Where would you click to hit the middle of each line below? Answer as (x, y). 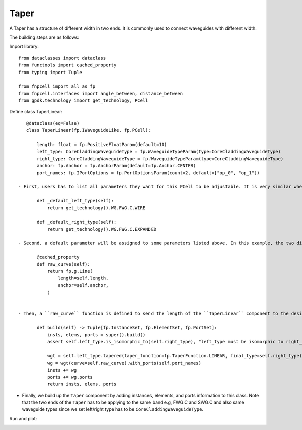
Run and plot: (23, 418)
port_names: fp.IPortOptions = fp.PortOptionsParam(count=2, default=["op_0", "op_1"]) (148, 173)
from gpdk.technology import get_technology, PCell (83, 100)
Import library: (24, 47)
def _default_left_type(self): (75, 201)
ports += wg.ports (70, 377)
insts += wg (62, 370)
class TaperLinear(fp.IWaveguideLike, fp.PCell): (88, 130)
